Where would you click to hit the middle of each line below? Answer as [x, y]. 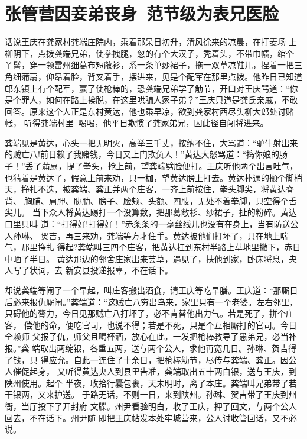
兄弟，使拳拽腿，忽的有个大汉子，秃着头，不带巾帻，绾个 [182, 53]
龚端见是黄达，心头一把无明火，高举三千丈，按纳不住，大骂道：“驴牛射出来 [151, 142]
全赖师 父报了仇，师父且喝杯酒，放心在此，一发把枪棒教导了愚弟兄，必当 [147, 336]
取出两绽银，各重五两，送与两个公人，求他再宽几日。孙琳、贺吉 [164, 348]
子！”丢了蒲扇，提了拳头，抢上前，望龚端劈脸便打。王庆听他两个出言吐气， [151, 166]
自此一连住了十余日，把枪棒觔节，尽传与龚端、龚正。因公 [185, 359]
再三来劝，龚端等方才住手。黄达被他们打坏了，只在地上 [173, 235]
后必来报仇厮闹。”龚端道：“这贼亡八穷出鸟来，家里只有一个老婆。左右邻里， [151, 301]
